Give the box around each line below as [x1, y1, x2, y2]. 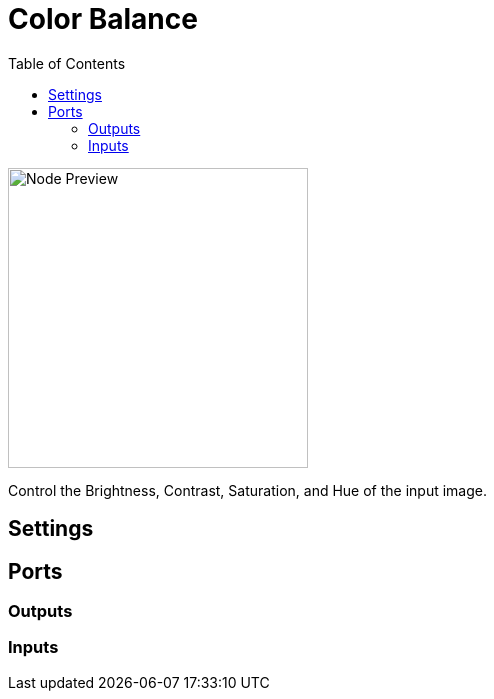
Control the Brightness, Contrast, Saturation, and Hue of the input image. [8, 481, 487, 499]
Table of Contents [8, 54, 126, 72]
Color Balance [8, 2, 198, 36]
